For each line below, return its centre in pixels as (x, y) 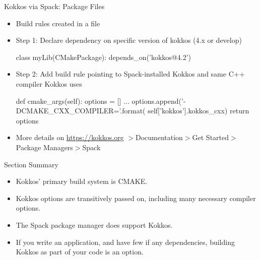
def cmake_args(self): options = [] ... (73, 101)
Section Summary (31, 164)
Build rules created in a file (58, 23)
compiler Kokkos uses (49, 83)
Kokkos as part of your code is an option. (80, 252)
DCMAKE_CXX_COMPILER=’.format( (81, 111)
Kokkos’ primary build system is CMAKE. (82, 181)
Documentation (159, 137)
